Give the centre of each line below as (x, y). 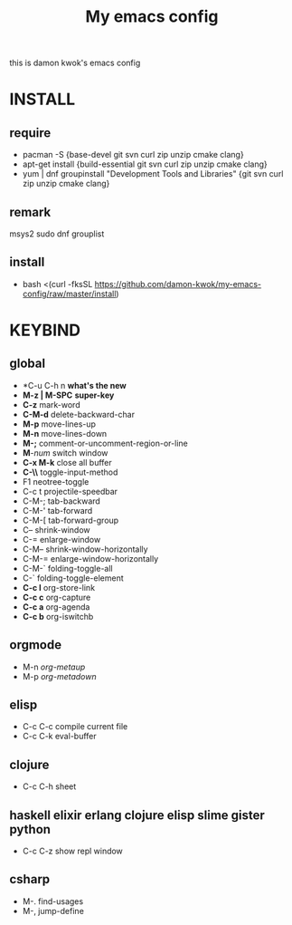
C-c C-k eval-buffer (59, 737)
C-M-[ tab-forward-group (71, 520)
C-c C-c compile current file (75, 727)
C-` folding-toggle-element (73, 578)
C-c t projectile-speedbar (70, 491)
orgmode (35, 645)
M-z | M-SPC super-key (68, 395)
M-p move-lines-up (59, 424)
